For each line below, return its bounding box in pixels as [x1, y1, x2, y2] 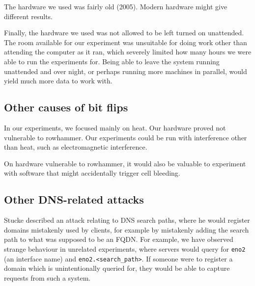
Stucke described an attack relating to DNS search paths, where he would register [4, 215, 250, 225]
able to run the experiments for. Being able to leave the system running [4, 56, 220, 66]
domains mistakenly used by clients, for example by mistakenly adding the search [4, 224, 249, 234]
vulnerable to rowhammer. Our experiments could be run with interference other [4, 132, 247, 142]
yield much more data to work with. [4, 76, 113, 86]
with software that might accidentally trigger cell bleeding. [4, 168, 180, 178]
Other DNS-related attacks [4, 192, 144, 207]
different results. [4, 11, 53, 21]
